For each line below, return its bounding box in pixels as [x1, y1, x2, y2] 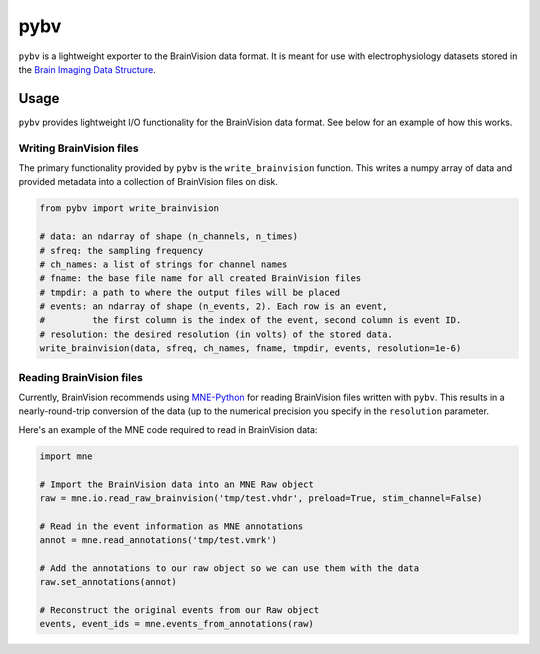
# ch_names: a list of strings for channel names [39, 258, 288, 270]
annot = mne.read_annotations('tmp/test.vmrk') [39, 535, 277, 546]
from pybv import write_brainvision [39, 203, 220, 214]
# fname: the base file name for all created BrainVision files [39, 273, 362, 284]
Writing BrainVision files [18, 141, 139, 155]
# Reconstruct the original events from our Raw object [39, 605, 320, 616]
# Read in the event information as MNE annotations [39, 520, 304, 532]
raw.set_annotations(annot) [39, 576, 177, 588]
